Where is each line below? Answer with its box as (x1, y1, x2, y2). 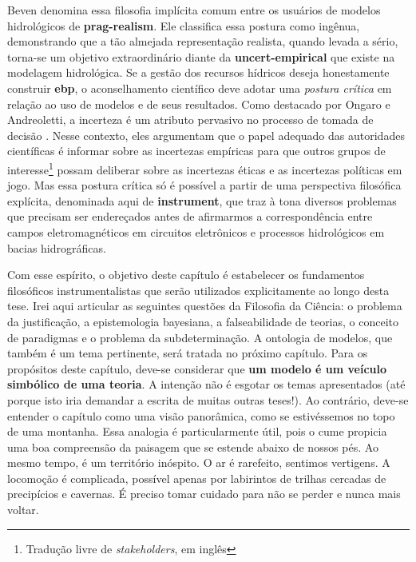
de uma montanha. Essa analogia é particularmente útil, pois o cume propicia (7, 423, 387, 440)
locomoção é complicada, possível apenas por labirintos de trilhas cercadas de (7, 469, 386, 486)
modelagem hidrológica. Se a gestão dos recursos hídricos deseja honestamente (7, 64, 390, 81)
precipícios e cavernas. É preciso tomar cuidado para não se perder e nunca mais (7, 485, 401, 502)
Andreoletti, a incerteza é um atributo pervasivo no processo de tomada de (7, 111, 374, 128)
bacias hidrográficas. (7, 239, 106, 256)
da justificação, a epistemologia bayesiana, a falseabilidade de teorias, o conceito (7, 313, 399, 329)
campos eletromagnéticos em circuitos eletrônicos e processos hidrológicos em (7, 223, 385, 240)
